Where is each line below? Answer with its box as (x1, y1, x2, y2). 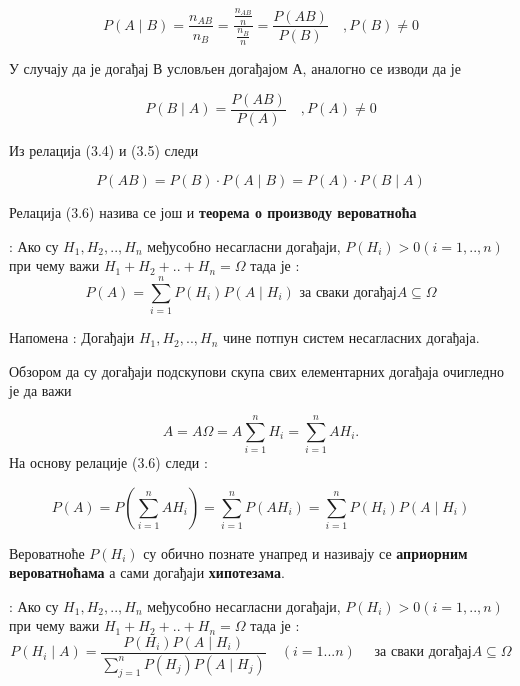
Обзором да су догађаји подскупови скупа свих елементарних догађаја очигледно (9, 360, 504, 381)
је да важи (9, 380, 72, 401)
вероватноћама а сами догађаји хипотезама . (9, 562, 285, 583)
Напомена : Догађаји (9, 327, 135, 348)
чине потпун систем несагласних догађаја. (223, 327, 480, 348)
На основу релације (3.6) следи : (9, 452, 208, 473)
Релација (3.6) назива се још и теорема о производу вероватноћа (9, 202, 417, 223)
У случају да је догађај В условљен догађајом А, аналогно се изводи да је (9, 57, 461, 78)
